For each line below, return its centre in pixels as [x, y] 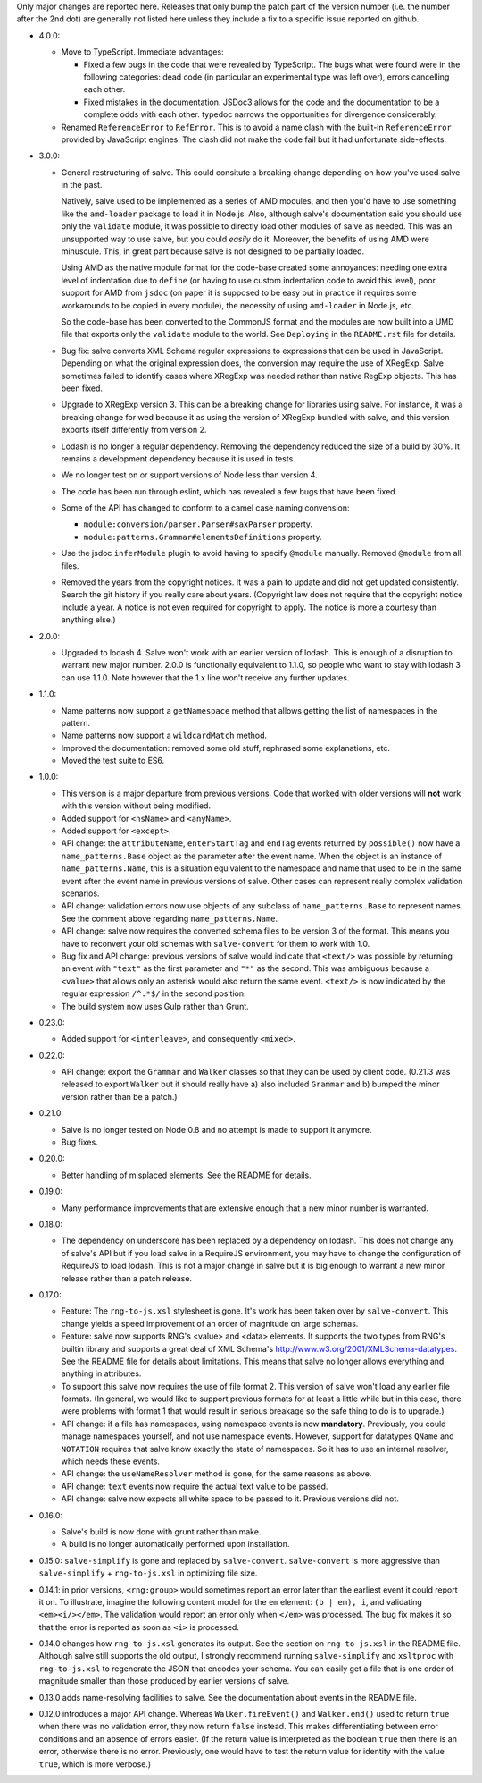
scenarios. [80, 893]
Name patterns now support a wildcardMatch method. [164, 735]
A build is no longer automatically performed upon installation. [175, 1544]
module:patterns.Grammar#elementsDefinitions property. [203, 537]
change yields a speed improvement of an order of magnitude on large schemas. [210, 1323]
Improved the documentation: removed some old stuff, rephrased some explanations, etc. [226, 748]
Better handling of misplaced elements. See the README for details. [186, 1175]
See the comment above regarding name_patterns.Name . [170, 918]
